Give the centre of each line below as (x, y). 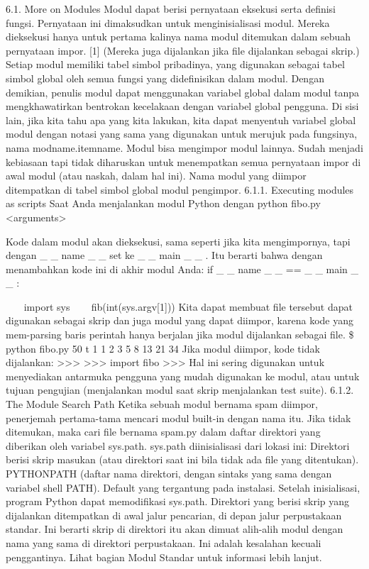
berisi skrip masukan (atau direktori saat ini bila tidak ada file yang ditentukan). (182, 459)
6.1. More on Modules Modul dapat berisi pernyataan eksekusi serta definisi (171, 9)
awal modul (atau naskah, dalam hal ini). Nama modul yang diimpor (156, 176)
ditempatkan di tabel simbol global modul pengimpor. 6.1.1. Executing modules (180, 189)
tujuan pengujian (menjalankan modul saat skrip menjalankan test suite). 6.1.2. (180, 390)
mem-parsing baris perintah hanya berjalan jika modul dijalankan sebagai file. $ (180, 335)
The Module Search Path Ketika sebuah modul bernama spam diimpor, (162, 404)
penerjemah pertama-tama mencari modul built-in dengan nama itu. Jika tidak (178, 418)
